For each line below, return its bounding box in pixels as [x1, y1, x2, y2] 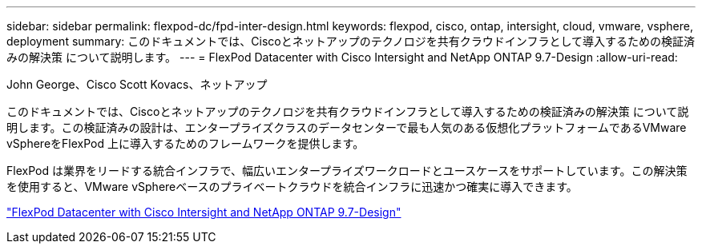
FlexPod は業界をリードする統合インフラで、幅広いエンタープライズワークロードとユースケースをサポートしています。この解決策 [6, 164, 688, 177]
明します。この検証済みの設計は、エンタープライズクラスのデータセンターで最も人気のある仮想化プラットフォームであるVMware [6, 121, 687, 134]
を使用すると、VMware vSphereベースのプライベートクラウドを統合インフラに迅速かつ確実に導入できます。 [6, 180, 578, 193]
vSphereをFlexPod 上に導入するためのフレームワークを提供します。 [6, 137, 365, 150]
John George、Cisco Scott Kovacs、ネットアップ [6, 77, 268, 91]
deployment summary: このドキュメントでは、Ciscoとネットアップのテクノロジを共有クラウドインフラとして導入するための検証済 [6, 34, 696, 48]
